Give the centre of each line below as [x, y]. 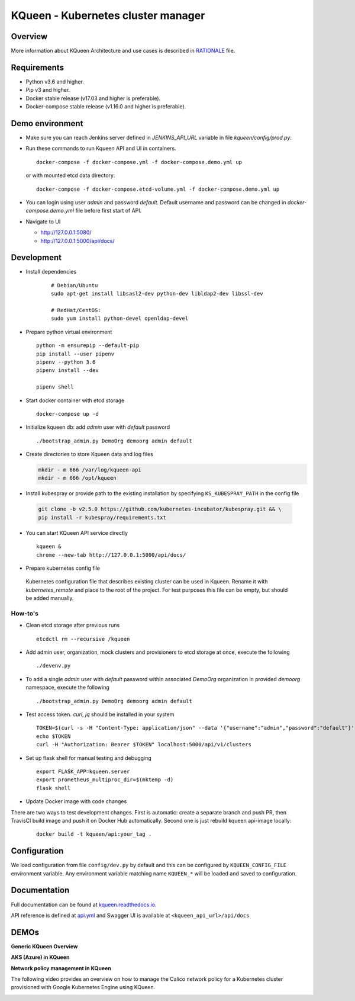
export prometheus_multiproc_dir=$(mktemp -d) [105, 780]
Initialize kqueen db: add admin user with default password [98, 427]
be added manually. [50, 598]
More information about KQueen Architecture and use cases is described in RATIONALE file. [123, 51]
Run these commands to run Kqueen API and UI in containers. [101, 149]
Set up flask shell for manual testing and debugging [89, 758]
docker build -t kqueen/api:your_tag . [94, 834]
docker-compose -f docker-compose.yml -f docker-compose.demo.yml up [139, 162]
